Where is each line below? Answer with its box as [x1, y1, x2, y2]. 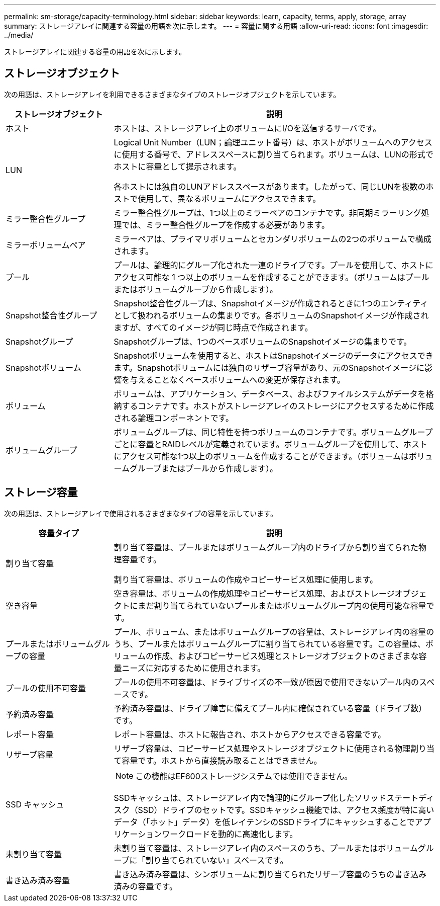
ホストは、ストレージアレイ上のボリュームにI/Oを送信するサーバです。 [114, 123, 381, 133]
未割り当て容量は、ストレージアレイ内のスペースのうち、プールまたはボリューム [114, 843, 418, 853]
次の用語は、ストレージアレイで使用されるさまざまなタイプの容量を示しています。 [4, 509, 277, 518]
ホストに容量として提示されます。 [114, 161, 242, 172]
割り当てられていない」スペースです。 [145, 855, 288, 865]
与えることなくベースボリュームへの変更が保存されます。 [130, 374, 345, 385]
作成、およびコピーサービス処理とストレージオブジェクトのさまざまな [154, 650, 419, 661]
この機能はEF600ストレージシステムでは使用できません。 [135, 771, 353, 781]
